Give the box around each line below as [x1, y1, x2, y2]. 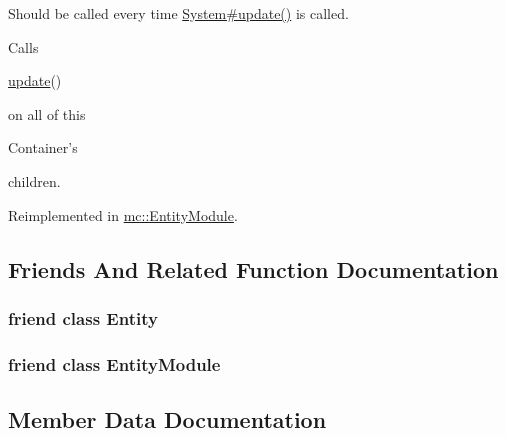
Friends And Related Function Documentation [8, 253, 499, 284]
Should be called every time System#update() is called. [8, 3, 349, 23]
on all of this [8, 103, 86, 124]
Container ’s [8, 137, 78, 158]
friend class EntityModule [8, 351, 221, 376]
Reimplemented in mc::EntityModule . [8, 204, 238, 225]
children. [8, 170, 61, 191]
